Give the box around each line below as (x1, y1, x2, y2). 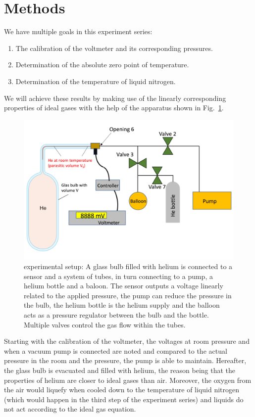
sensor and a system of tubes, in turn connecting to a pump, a (24, 271, 213, 281)
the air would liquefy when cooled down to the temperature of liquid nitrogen (4, 384, 240, 395)
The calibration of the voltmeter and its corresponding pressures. (15, 43, 213, 53)
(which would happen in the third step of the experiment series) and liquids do (4, 394, 244, 404)
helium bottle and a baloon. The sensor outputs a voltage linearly (24, 280, 223, 291)
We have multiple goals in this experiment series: (4, 26, 153, 37)
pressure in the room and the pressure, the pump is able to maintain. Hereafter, (4, 355, 247, 366)
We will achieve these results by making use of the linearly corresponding (4, 93, 226, 103)
